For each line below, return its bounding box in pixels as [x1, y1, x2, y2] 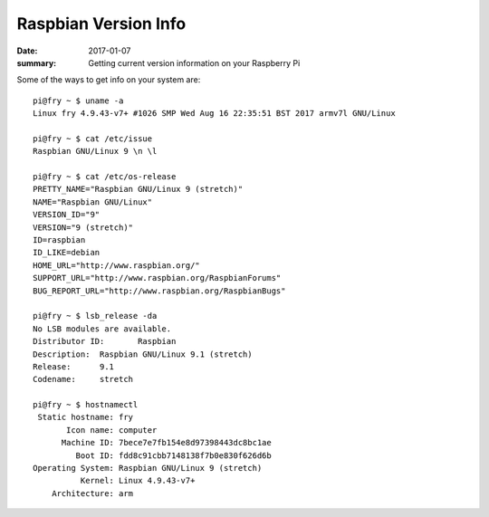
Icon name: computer [66, 425, 158, 435]
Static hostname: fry [37, 412, 134, 423]
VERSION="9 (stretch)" [33, 222, 134, 233]
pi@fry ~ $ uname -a [33, 95, 124, 106]
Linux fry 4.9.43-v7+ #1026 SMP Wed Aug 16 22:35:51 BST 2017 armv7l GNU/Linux [33, 109, 396, 119]
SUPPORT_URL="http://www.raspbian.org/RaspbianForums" [33, 273, 282, 283]
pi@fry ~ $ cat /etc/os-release [33, 172, 177, 182]
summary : [16, 57, 57, 68]
